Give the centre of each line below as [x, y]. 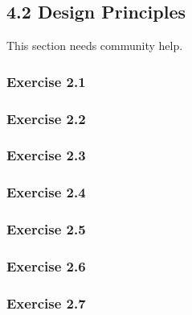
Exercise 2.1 [46, 81]
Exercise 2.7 [46, 303]
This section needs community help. [95, 46]
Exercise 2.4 [46, 192]
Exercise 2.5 [46, 229]
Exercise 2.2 [46, 118]
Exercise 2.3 [46, 155]
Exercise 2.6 [46, 265]
